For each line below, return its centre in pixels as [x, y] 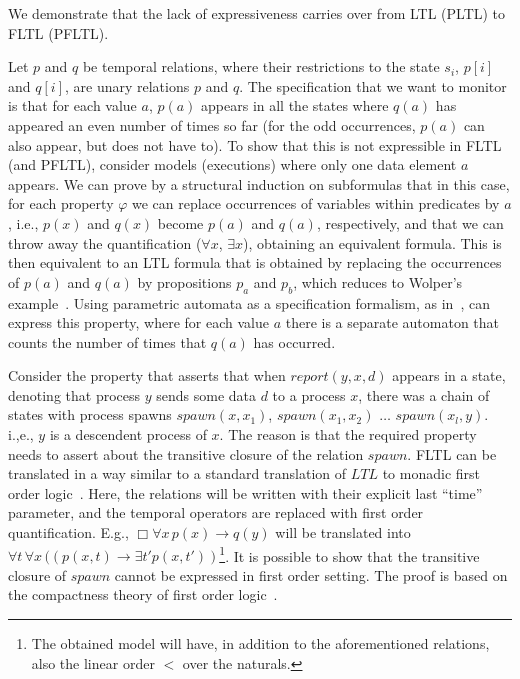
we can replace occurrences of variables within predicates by [316, 203]
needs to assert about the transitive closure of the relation [186, 453]
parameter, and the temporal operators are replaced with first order [216, 512]
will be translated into [343, 532]
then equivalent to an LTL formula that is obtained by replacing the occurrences [255, 262]
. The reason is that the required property [348, 434]
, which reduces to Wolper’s [378, 281]
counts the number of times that [107, 341]
